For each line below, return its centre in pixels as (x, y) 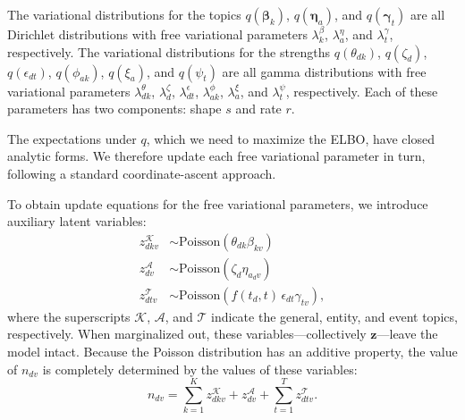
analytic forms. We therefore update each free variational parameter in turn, (216, 156)
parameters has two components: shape (114, 109)
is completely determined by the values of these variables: (200, 369)
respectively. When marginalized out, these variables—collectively (187, 334)
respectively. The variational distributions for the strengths (169, 51)
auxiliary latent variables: (77, 221)
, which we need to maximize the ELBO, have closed (290, 138)
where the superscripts (69, 316)
